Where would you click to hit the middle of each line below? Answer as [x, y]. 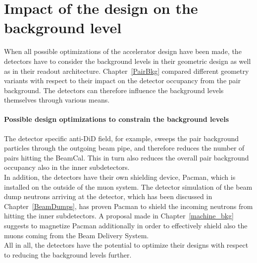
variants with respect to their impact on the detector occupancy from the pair [122, 80]
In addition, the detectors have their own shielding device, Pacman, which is [120, 177]
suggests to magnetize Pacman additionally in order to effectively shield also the [126, 226]
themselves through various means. [57, 100]
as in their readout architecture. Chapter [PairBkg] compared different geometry [127, 71]
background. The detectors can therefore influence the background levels [114, 90]
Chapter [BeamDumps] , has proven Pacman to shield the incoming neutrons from [128, 206]
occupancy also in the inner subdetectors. [67, 167]
